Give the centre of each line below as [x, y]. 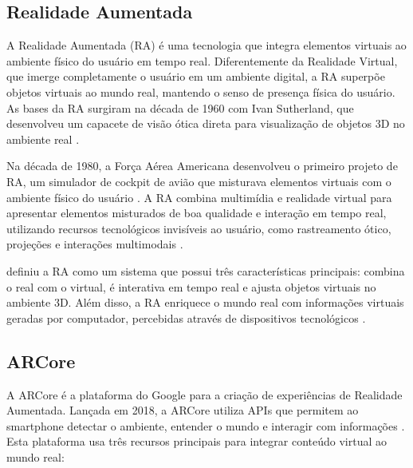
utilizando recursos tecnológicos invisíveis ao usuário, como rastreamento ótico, [199, 228]
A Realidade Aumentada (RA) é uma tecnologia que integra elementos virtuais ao [206, 45]
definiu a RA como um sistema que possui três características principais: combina [206, 270]
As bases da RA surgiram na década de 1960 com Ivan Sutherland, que [180, 107]
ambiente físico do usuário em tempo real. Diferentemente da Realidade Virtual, [202, 60]
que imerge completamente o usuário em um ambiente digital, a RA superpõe [196, 76]
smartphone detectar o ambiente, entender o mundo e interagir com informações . [206, 425]
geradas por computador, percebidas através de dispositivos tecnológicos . [186, 317]
